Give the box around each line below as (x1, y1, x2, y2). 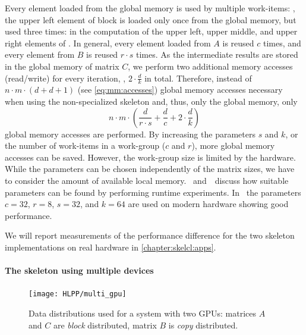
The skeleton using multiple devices (5, 264, 154, 277)
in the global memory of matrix (5, 60, 119, 72)
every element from (5, 48, 75, 61)
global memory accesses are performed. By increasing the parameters (5, 127, 255, 140)
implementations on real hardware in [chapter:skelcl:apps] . (5, 240, 216, 253)
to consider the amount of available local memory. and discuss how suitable (5, 174, 289, 186)
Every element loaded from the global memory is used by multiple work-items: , (5, 2, 295, 14)
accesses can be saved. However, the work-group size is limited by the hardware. (5, 151, 296, 163)
